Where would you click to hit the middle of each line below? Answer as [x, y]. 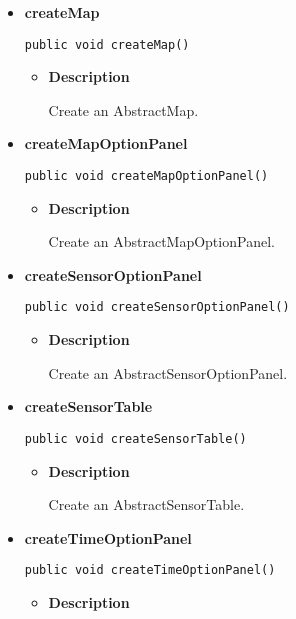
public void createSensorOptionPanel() [157, 307]
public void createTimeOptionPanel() [150, 570]
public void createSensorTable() [135, 438]
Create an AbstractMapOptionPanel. [161, 241]
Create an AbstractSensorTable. [146, 504]
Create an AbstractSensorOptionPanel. [168, 372]
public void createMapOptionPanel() [146, 176]
